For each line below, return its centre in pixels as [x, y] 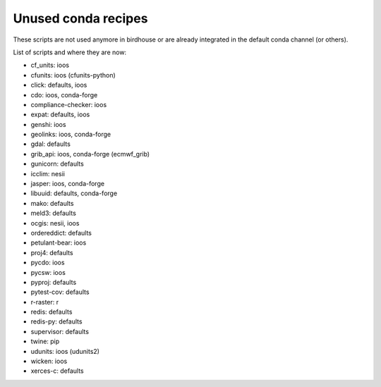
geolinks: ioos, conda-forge [71, 135]
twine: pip [45, 341]
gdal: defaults [50, 144]
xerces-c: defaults [57, 371]
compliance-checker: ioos [69, 104]
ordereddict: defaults [61, 233]
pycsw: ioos [48, 272]
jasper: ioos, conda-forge [68, 184]
